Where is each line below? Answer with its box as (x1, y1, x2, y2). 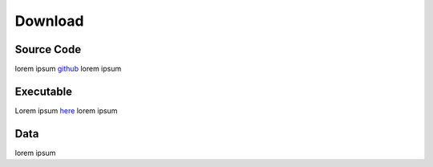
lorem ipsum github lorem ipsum (14, 64, 122, 74)
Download (14, 12, 84, 30)
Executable (14, 84, 72, 98)
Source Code (14, 43, 82, 56)
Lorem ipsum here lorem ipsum (14, 105, 118, 116)
